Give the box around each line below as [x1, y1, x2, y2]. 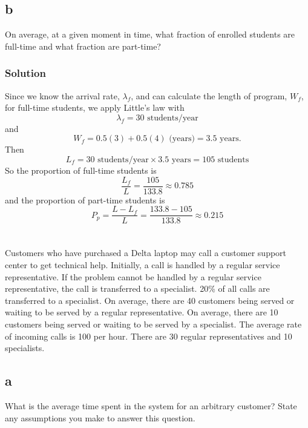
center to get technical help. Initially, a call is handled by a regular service [5, 258, 280, 271]
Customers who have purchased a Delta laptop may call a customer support [5, 246, 287, 259]
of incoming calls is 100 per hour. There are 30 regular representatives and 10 [5, 329, 292, 342]
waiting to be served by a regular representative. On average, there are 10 [5, 306, 278, 318]
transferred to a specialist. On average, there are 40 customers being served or [5, 294, 295, 306]
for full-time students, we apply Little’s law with [5, 101, 185, 114]
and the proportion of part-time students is [5, 193, 165, 206]
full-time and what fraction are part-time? [5, 39, 161, 52]
